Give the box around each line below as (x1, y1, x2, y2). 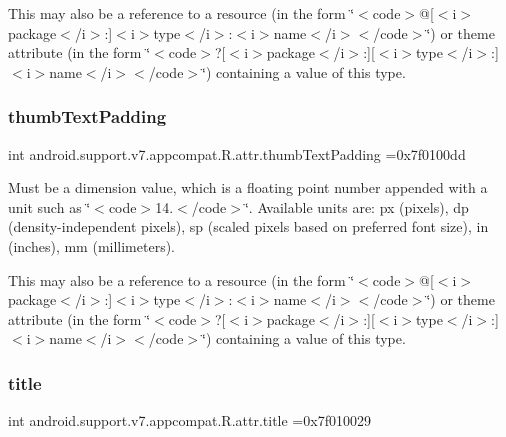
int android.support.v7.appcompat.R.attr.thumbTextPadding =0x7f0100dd (8, 143, 466, 164)
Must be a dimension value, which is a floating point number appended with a (8, 177, 488, 198)
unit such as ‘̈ (8, 196, 91, 217)
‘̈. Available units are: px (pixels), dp (244, 196, 469, 217)
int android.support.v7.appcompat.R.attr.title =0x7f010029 (8, 410, 371, 431)
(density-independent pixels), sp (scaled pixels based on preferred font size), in (8, 216, 489, 237)
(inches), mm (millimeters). (8, 235, 176, 256)
